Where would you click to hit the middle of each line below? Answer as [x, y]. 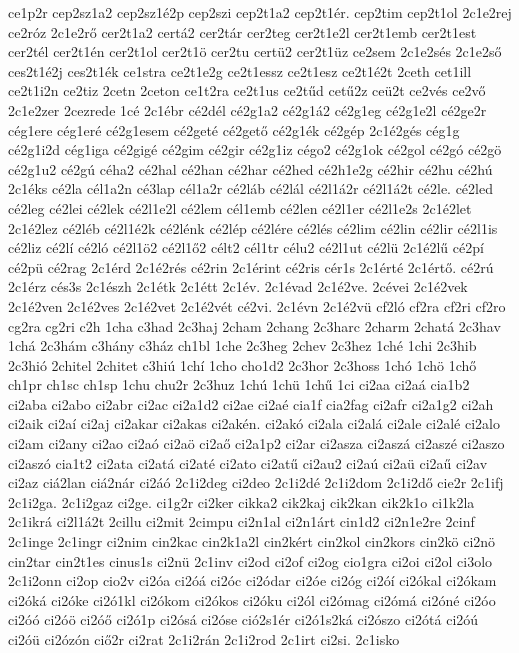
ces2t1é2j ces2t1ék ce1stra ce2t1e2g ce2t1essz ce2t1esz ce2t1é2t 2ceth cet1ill [240, 70]
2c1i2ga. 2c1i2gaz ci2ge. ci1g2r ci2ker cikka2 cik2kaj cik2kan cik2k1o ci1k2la [241, 501]
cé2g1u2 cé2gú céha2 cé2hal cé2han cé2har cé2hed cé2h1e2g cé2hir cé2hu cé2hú [250, 168]
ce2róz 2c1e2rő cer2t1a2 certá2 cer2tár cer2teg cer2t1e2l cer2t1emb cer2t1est [242, 31]
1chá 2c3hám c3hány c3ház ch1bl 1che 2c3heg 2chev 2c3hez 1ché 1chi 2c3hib [242, 345]
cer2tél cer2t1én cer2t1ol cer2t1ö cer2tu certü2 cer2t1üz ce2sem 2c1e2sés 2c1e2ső [255, 51]
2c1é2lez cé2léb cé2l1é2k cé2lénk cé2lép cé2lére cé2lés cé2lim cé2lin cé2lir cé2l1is [253, 227]
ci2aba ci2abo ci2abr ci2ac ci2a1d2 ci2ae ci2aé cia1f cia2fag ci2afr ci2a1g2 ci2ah [251, 403]
